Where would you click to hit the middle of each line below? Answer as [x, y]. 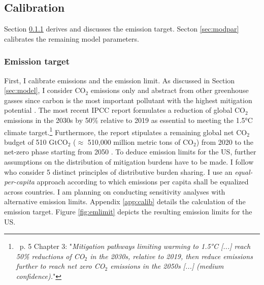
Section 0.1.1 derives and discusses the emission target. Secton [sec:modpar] [122, 29]
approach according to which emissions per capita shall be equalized [143, 182]
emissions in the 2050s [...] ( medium [167, 266]
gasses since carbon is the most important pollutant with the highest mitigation [128, 100]
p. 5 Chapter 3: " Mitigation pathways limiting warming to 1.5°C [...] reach [135, 246]
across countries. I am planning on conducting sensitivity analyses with [115, 191]
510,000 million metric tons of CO [140, 141]
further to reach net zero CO [60, 266]
